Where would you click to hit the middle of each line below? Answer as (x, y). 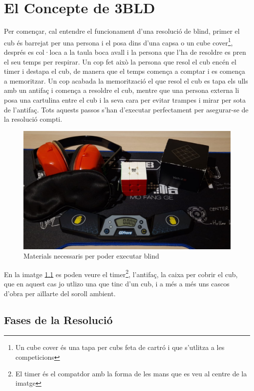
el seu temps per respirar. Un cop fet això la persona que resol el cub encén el (120, 61)
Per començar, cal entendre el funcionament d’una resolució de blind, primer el (122, 31)
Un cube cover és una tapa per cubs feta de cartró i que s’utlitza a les (120, 347)
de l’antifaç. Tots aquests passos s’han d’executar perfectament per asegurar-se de (126, 109)
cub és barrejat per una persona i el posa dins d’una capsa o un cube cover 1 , (118, 42)
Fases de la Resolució (58, 319)
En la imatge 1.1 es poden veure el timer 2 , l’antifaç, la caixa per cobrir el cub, (121, 273)
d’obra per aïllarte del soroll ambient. (60, 293)
